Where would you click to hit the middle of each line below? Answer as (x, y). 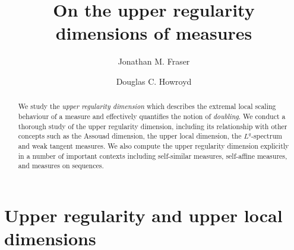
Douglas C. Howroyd (154, 81)
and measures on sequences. (61, 166)
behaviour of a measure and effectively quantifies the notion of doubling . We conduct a (152, 116)
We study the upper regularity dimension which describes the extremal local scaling (147, 106)
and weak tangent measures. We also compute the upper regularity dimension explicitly (154, 145)
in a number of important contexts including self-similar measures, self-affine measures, (153, 156)
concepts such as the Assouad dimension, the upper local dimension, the (130, 136)
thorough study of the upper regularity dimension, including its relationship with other (153, 126)
